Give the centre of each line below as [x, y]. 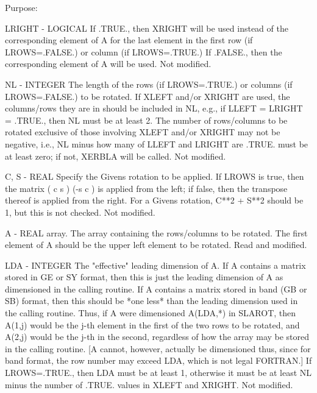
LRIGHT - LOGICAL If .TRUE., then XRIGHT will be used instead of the [147, 28]
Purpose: [21, 7]
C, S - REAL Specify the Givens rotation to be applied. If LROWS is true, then [155, 176]
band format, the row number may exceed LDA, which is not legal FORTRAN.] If [158, 360]
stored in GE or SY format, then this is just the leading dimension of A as [144, 277]
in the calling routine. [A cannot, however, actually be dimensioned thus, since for [158, 348]
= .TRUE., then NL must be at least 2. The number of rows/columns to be [146, 120]
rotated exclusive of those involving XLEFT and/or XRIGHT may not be [143, 132]
